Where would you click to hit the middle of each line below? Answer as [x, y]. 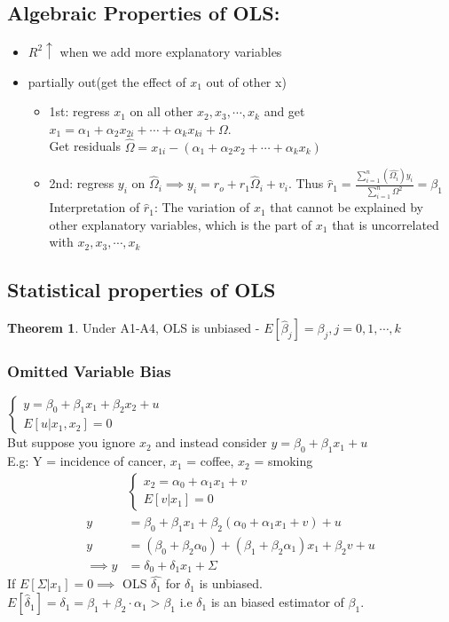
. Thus [306, 183]
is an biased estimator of [277, 602]
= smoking [284, 461]
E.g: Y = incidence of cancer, [87, 461]
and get [284, 111]
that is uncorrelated [386, 224]
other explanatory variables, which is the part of [181, 224]
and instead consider [211, 442]
